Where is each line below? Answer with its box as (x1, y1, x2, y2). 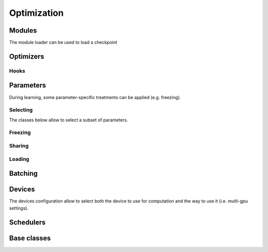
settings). (9, 205, 29, 211)
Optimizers (9, 52, 45, 60)
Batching (9, 169, 38, 178)
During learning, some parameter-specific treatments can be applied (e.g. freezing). (9, 94, 181, 100)
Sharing (9, 143, 29, 150)
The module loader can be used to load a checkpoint (9, 40, 118, 46)
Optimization (9, 7, 64, 18)
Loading (9, 155, 30, 162)
